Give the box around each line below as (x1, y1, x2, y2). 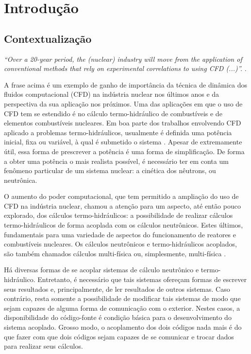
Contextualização (4, 31, 92, 46)
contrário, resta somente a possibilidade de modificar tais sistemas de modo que (4, 293, 241, 303)
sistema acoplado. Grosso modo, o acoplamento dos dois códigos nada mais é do (4, 322, 242, 332)
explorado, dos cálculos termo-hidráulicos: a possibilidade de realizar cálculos (4, 210, 233, 220)
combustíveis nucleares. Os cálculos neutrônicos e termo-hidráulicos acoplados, (4, 239, 237, 249)
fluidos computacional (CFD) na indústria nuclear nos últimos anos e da (4, 89, 219, 99)
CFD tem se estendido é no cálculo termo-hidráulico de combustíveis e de (4, 108, 222, 118)
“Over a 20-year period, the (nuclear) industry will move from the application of (4, 53, 242, 64)
